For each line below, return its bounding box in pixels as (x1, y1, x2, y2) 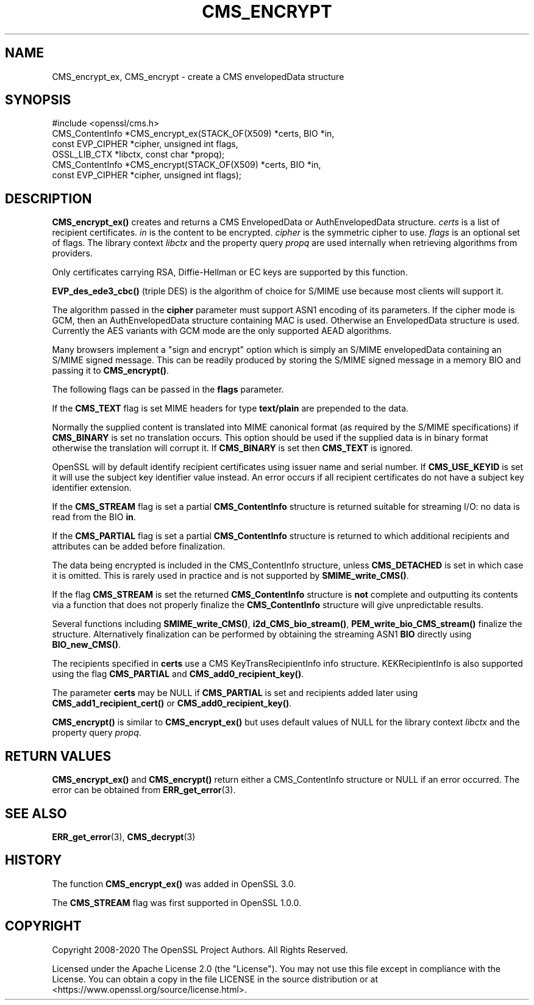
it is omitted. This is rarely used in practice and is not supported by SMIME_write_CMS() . (52, 570, 409, 581)
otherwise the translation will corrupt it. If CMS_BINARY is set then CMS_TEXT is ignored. (52, 443, 413, 454)
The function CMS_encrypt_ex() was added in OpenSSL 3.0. (52, 878, 296, 889)
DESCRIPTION (5, 190, 92, 206)
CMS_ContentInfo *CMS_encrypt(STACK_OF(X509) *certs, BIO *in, (52, 159, 321, 170)
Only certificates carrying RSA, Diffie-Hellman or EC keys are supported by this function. (52, 267, 408, 278)
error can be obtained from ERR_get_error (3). (52, 785, 236, 796)
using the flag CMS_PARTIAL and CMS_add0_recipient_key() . (52, 669, 304, 680)
